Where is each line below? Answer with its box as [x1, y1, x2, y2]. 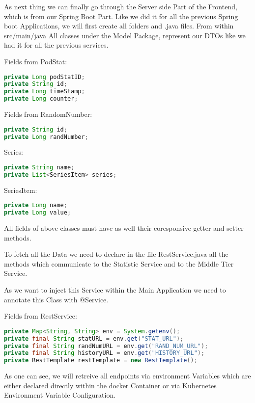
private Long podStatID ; [4, 73, 85, 81]
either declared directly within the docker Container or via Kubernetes [4, 380, 217, 390]
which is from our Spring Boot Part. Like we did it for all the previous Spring [4, 11, 238, 21]
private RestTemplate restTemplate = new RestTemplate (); [4, 357, 198, 364]
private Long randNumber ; [4, 133, 88, 140]
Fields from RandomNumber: [4, 109, 92, 119]
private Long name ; [4, 202, 67, 209]
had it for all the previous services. [4, 40, 109, 50]
